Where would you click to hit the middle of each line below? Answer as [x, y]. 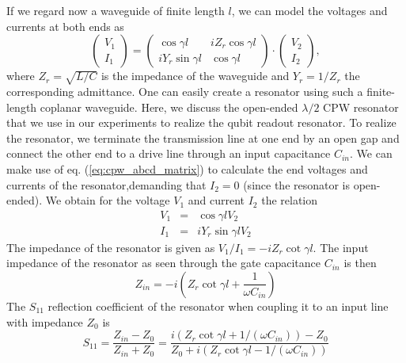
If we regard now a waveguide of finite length [116, 10]
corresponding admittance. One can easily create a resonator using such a [185, 91]
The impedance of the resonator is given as [111, 247]
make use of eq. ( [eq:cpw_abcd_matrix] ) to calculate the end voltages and [187, 168]
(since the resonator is [297, 184]
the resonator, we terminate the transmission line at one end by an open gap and [203, 138]
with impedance [45, 321]
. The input [341, 247]
